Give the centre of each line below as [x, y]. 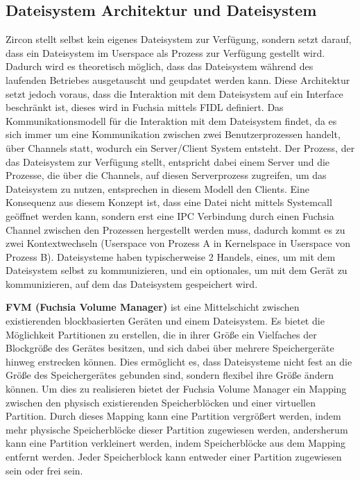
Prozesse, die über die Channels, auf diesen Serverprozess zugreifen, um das [166, 175]
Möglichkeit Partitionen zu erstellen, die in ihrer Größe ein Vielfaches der [161, 334]
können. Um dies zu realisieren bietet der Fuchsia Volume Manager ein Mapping [176, 389]
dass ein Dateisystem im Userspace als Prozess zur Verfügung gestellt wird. [165, 52]
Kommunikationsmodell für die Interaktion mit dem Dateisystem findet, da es [171, 120]
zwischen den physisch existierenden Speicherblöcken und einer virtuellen [161, 402]
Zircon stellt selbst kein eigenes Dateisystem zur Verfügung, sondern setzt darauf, [179, 39]
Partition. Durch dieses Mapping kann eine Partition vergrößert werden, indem [173, 416]
